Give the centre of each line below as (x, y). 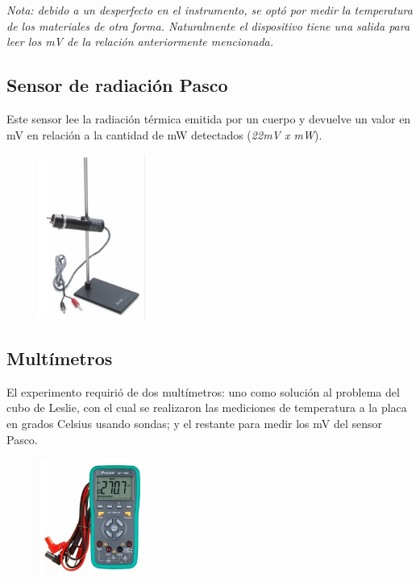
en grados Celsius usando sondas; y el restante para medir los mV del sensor (195, 424)
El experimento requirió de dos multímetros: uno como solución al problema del (203, 391)
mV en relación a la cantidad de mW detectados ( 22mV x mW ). (164, 134)
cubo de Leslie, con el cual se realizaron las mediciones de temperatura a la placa (207, 407)
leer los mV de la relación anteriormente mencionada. (140, 42)
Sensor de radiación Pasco (117, 85)
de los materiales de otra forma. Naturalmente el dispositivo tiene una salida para (208, 25)
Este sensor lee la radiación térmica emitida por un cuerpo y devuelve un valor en (209, 118)
